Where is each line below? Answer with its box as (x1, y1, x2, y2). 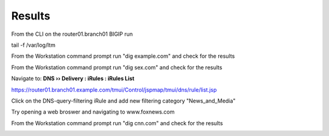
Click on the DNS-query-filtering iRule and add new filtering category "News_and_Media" (11, 97, 236, 104)
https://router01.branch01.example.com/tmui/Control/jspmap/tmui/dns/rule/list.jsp (11, 86, 218, 93)
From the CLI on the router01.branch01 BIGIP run (11, 30, 133, 38)
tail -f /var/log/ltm (11, 41, 56, 49)
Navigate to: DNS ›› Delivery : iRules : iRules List (11, 75, 135, 82)
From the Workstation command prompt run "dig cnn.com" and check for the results (11, 119, 224, 127)
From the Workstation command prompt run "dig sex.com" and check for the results (11, 64, 222, 71)
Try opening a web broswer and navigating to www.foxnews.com (11, 108, 175, 115)
